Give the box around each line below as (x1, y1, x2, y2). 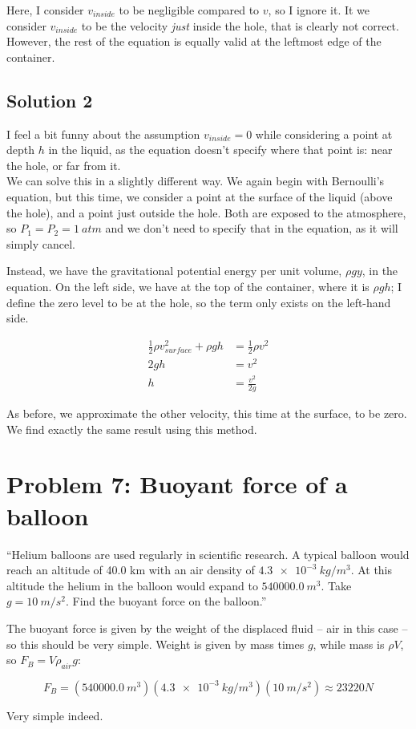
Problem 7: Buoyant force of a (6, 468, 348, 500)
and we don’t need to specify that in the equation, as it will (105, 220, 398, 237)
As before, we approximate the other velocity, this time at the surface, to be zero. (6, 405, 407, 422)
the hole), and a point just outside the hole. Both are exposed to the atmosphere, (6, 204, 406, 221)
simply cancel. (6, 235, 76, 252)
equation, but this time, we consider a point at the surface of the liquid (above (6, 188, 393, 205)
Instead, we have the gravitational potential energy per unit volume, (6, 262, 342, 279)
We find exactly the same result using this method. (6, 420, 257, 437)
